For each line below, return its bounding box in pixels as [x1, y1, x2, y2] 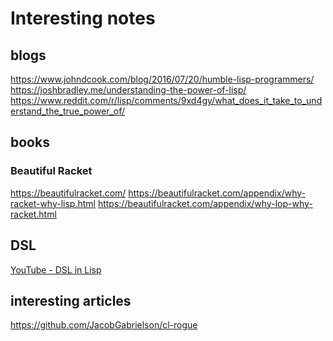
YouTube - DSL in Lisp [10, 263, 102, 276]
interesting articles [10, 292, 132, 309]
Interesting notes [10, 7, 156, 30]
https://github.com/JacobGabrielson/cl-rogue [10, 319, 198, 331]
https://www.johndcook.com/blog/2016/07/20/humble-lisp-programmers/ [10, 73, 315, 85]
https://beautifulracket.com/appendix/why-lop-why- [97, 197, 313, 209]
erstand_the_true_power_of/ [10, 105, 126, 117]
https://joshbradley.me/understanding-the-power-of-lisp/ [10, 84, 247, 96]
